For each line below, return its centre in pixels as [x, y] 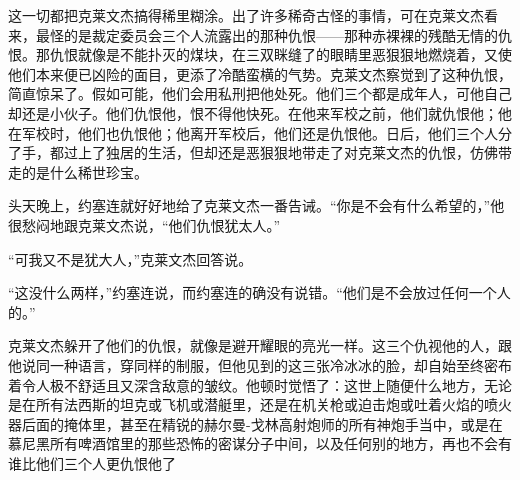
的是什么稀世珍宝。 [84, 171]
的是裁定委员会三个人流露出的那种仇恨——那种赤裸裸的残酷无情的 [280, 34]
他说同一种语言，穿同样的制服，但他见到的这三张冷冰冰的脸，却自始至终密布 [260, 364]
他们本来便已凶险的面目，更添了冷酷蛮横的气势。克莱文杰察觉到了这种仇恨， [260, 73]
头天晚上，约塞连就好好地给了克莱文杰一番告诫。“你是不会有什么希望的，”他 [256, 205]
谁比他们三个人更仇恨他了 [92, 462]
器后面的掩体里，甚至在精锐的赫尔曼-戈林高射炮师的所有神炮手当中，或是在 [255, 423]
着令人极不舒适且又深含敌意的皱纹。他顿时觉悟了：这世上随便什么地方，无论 [260, 384]
